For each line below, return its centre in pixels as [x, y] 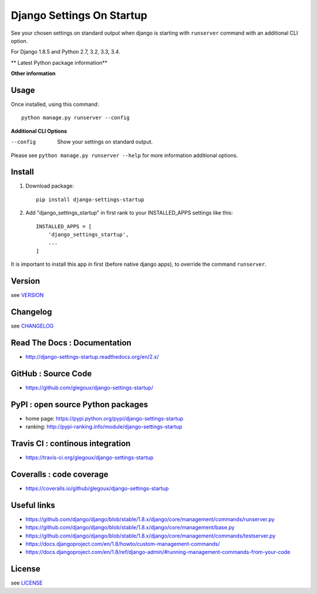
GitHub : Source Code [51, 373]
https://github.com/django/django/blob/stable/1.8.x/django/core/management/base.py [130, 528]
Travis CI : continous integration [71, 443]
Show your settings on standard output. [105, 142]
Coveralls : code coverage [60, 474]
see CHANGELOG [32, 326]
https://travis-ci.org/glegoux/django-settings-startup [90, 458]
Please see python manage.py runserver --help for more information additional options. [124, 155]
